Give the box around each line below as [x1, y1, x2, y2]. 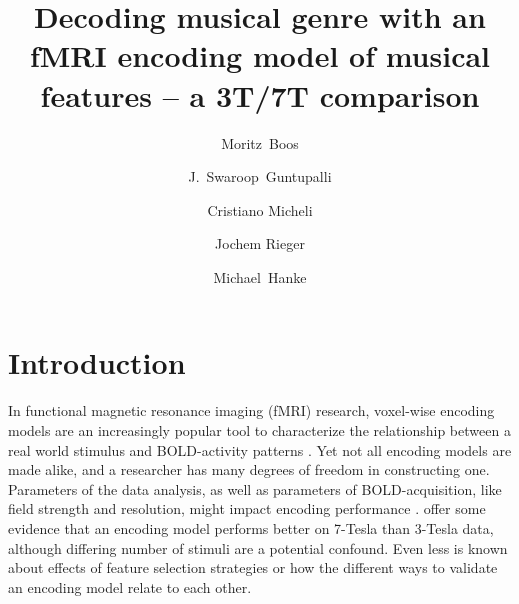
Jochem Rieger [215, 233, 305, 254]
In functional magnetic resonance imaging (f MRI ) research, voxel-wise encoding [8, 400, 495, 421]
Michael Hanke [213, 266, 307, 287]
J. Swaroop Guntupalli [188, 166, 332, 187]
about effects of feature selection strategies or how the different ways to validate [8, 557, 498, 578]
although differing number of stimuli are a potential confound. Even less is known [8, 537, 508, 558]
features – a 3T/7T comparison [40, 74, 480, 115]
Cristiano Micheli [207, 199, 313, 220]
